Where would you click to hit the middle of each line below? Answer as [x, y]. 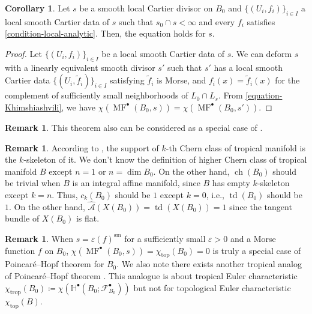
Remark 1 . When [39, 238]
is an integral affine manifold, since [136, 183]
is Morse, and [181, 80]
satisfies [261, 21]
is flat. [88, 218]
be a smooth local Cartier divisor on [146, 8]
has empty [231, 183]
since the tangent [261, 206]
